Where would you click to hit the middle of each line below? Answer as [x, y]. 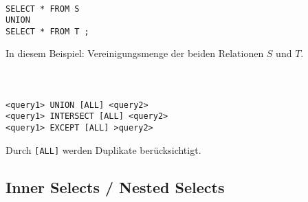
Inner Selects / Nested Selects [115, 187]
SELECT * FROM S [43, 9]
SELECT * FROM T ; [47, 31]
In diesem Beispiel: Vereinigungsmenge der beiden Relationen [135, 53]
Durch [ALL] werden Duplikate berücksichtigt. [103, 149]
